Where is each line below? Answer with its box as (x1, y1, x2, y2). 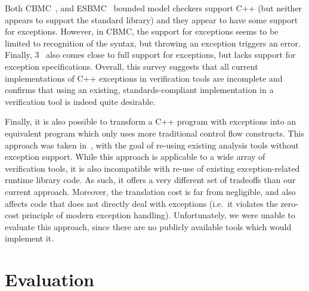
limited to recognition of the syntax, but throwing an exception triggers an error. (5, 36, 301, 49)
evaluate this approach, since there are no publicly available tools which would (5, 220, 292, 233)
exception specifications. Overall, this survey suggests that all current (5, 60, 258, 72)
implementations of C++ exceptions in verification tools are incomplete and (5, 72, 283, 84)
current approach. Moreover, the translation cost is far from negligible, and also (5, 185, 296, 197)
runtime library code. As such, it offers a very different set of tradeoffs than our (5, 174, 296, 186)
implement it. (5, 232, 54, 244)
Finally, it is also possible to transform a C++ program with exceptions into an (5, 115, 296, 128)
